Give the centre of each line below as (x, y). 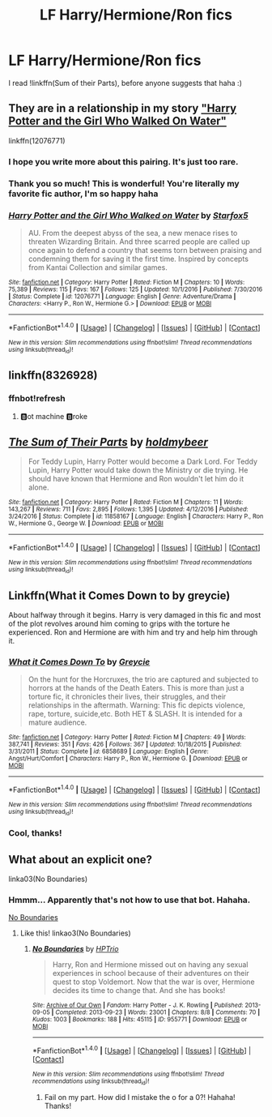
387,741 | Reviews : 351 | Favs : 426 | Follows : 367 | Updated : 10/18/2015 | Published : (125, 745)
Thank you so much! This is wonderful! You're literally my (124, 183)
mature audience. (57, 722)
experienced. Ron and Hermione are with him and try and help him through (133, 632)
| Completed (69, 1012)
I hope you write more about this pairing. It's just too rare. (123, 161)
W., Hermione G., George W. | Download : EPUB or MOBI (86, 524)
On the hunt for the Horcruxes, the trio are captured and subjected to (143, 679)
